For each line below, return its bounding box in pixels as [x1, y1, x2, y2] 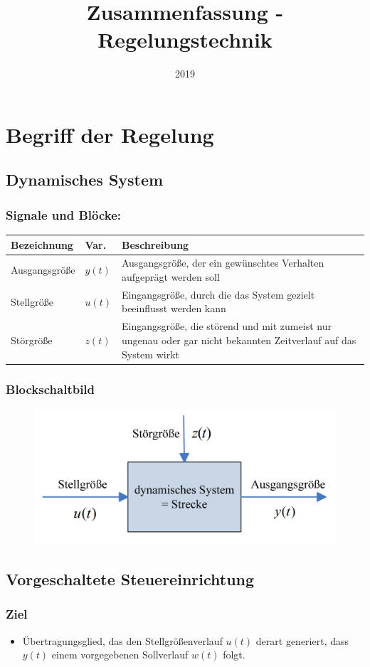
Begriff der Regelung [6, 119, 214, 149]
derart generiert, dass [255, 633, 349, 648]
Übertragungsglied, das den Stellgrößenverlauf [22, 633, 223, 648]
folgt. [223, 647, 245, 662]
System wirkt [121, 346, 179, 361]
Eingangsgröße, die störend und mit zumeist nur [121, 319, 332, 333]
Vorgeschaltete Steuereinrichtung [6, 568, 255, 590]
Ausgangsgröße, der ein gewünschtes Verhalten [121, 255, 324, 270]
